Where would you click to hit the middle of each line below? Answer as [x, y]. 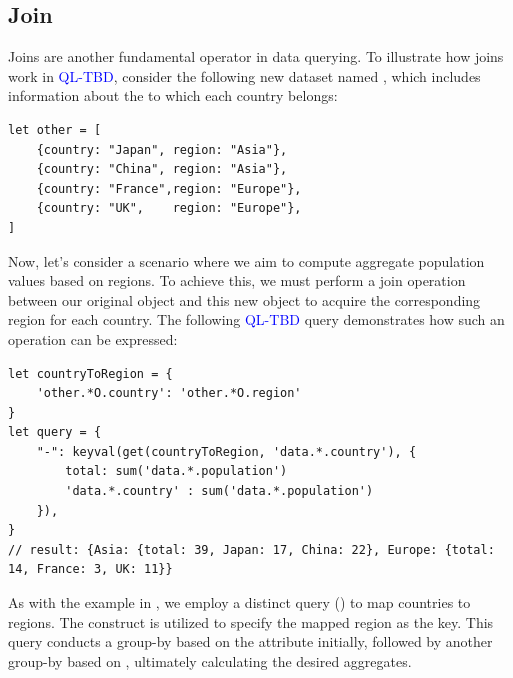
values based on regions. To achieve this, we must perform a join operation [237, 280]
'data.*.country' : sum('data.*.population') [219, 491]
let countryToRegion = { [90, 373]
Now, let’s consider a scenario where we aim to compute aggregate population [246, 260]
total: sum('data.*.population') [176, 471]
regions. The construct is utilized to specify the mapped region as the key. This [251, 621]
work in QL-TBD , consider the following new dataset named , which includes [244, 75]
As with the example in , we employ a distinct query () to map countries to [239, 602]
